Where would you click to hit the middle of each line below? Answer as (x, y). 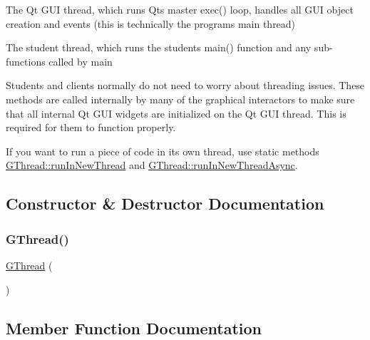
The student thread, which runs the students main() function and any (159, 47)
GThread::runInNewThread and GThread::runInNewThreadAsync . (152, 165)
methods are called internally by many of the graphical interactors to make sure (180, 99)
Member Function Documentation (134, 328)
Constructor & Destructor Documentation (165, 204)
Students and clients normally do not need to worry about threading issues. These (185, 85)
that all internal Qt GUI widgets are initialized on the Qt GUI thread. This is (176, 113)
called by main (81, 61)
